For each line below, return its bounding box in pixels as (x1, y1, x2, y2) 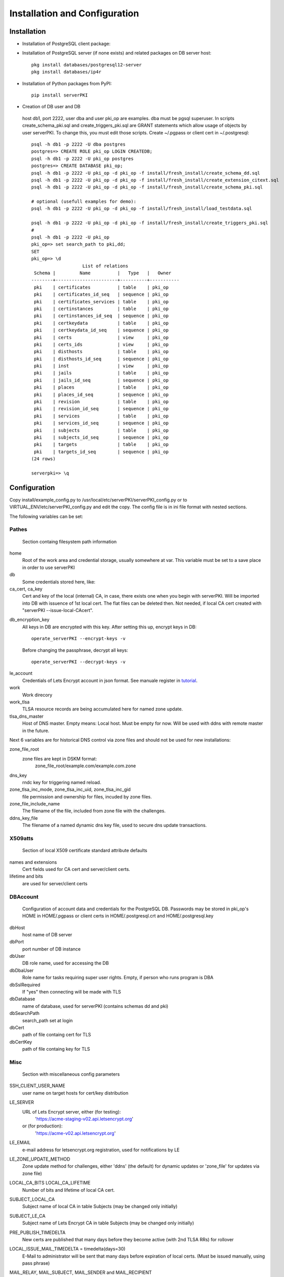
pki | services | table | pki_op (34, 413, 169, 419)
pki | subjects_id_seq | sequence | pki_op (34, 434, 169, 440)
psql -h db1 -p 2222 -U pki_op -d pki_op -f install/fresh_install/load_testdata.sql (31, 206, 252, 211)
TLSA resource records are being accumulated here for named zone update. (22, 706, 183, 712)
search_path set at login (22, 1017, 73, 1024)
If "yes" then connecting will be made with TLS (22, 989, 121, 995)
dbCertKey (9, 1038, 33, 1045)
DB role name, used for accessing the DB (22, 960, 109, 966)
